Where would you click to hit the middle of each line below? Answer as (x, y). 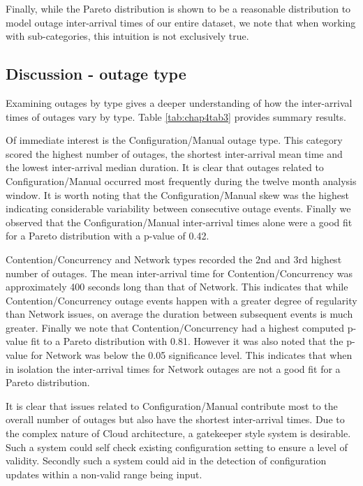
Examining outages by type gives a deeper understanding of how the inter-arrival (179, 102)
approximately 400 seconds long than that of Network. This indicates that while (177, 287)
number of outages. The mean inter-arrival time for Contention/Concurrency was (179, 273)
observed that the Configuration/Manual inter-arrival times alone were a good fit (179, 222)
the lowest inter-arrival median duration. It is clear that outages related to (165, 167)
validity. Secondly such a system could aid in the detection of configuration (166, 461)
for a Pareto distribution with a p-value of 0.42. (108, 236)
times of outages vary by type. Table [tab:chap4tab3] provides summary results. (176, 116)
